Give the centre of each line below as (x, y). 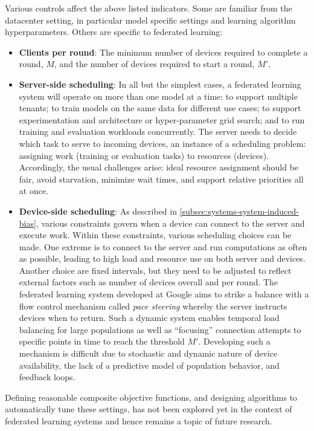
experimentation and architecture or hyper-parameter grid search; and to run (162, 119)
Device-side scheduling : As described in (98, 211)
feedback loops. (47, 377)
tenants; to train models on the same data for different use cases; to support (160, 108)
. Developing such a (234, 341)
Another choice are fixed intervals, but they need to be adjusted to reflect (155, 270)
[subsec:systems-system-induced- (239, 211)
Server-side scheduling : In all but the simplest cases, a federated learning (160, 84)
